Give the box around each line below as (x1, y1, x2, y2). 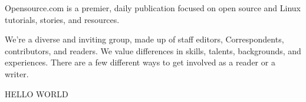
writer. (5, 67, 29, 80)
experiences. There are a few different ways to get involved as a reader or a (5, 56, 275, 68)
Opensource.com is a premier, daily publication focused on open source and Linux (5, 2, 301, 14)
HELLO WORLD (5, 87, 68, 100)
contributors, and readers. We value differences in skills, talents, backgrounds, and (5, 44, 301, 57)
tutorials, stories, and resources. (5, 13, 120, 25)
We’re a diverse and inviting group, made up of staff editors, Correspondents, (5, 33, 284, 45)
